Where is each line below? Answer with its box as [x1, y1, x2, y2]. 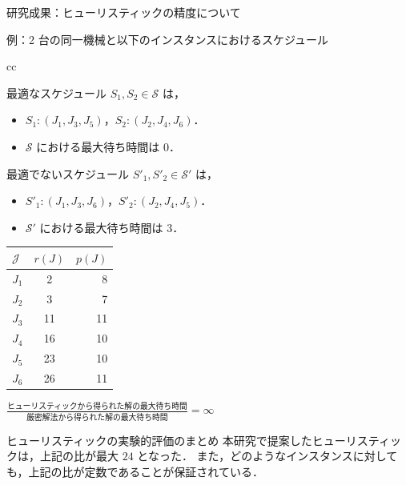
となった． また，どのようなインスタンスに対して [137, 447, 398, 464]
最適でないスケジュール [6, 165, 130, 182]
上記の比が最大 [39, 447, 119, 464]
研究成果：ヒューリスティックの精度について [6, 4, 241, 20]
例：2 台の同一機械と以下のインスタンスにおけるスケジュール [6, 30, 329, 47]
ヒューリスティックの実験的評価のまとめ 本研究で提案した [6, 431, 312, 448]
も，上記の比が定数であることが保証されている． [6, 463, 263, 479]
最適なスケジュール [6, 84, 107, 101]
